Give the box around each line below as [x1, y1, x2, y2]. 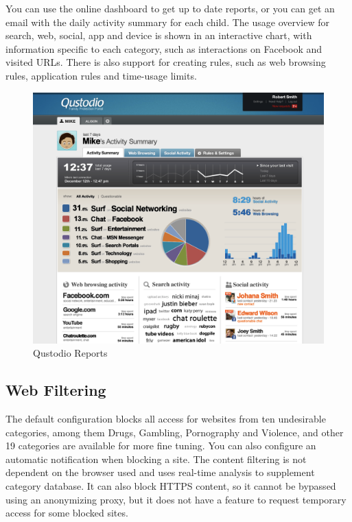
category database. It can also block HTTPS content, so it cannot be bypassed [5, 478, 336, 493]
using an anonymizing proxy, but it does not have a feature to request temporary [5, 492, 347, 506]
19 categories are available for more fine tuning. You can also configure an [5, 438, 316, 453]
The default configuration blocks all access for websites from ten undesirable [5, 411, 326, 425]
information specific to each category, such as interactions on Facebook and [5, 41, 322, 56]
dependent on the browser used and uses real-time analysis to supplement [5, 465, 315, 479]
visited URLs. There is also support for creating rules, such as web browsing [5, 55, 326, 69]
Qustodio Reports [33, 346, 108, 360]
